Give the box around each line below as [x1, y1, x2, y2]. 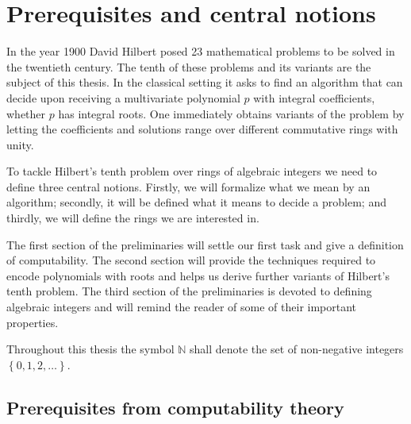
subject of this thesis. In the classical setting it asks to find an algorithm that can [6, 74, 403, 91]
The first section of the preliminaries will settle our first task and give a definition [6, 236, 404, 252]
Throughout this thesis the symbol [6, 341, 175, 357]
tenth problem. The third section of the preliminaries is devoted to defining [6, 283, 372, 299]
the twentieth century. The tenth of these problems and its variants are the [6, 58, 371, 75]
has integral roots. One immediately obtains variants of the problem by [58, 105, 405, 121]
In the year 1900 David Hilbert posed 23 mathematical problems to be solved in [6, 43, 395, 60]
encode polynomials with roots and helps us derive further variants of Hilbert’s [6, 267, 390, 283]
